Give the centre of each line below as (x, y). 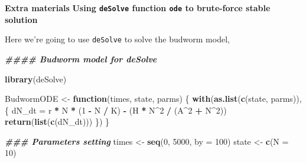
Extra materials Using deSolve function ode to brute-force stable (138, 8)
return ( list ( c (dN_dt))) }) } (57, 122)
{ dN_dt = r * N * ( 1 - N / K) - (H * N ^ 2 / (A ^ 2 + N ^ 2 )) (116, 110)
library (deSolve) (36, 79)
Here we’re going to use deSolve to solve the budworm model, (117, 39)
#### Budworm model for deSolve (81, 59)
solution (21, 19)
